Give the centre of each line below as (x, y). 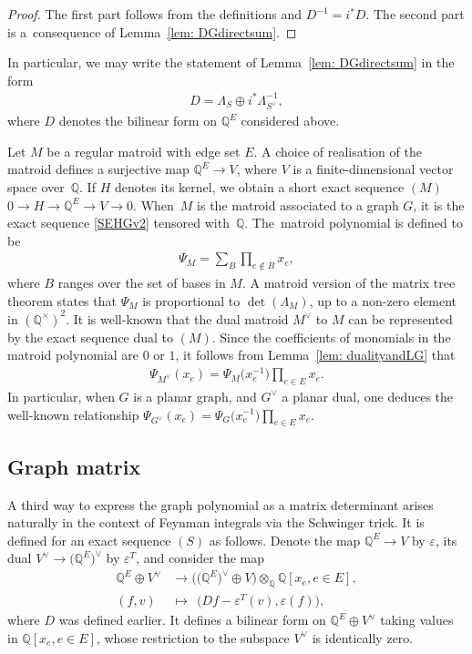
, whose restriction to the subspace (193, 637)
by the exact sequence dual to (91, 337)
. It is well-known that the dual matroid (177, 318)
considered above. (290, 121)
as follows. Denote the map (285, 540)
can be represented (400, 318)
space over (36, 186)
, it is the (439, 204)
